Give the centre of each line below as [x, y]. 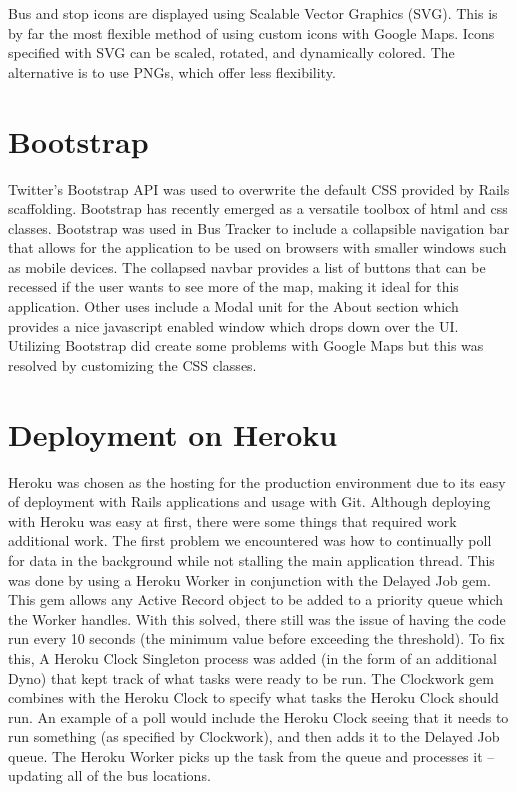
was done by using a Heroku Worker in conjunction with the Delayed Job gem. [249, 579]
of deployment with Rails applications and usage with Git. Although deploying [249, 501]
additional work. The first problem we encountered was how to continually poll [250, 540]
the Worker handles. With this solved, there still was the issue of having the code [257, 618]
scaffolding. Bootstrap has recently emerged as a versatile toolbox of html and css [258, 208]
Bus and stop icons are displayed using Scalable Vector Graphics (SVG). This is [253, 13]
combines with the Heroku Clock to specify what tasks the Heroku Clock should [253, 697]
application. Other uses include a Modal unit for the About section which [233, 306]
